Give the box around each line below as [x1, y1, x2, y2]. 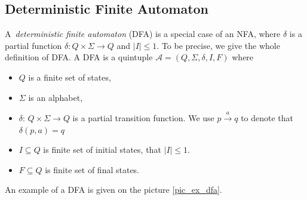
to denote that [241, 111, 294, 124]
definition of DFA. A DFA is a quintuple [5, 51, 153, 63]
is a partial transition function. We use [72, 111, 214, 124]
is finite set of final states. [45, 163, 140, 176]
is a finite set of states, [28, 70, 111, 83]
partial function [5, 39, 62, 51]
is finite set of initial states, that [43, 143, 161, 156]
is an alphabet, [28, 91, 83, 103]
